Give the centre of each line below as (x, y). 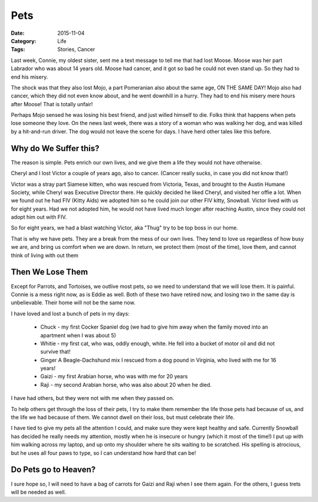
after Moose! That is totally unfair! (52, 104)
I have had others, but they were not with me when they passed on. (93, 398)
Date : (18, 33)
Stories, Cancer (76, 50)
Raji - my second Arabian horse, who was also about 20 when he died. (126, 385)
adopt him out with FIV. (39, 217)
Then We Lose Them (49, 272)
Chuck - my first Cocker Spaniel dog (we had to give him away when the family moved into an (154, 327)
